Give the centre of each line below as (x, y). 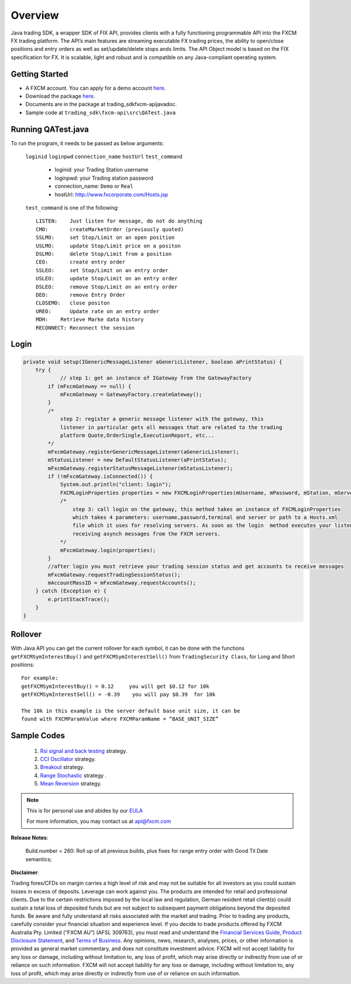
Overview (35, 15)
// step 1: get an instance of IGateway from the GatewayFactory (156, 378)
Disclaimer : (25, 872)
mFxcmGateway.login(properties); (108, 550)
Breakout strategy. (62, 767)
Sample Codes (38, 736)
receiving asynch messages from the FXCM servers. (147, 534)
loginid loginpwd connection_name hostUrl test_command (104, 157)
